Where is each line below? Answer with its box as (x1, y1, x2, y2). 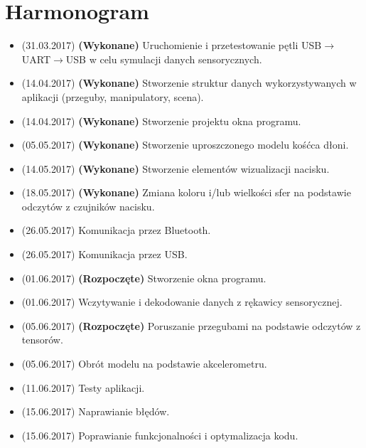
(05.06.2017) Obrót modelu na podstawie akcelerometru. (21, 356, 267, 371)
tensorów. (21, 332, 63, 347)
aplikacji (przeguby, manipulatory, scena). (21, 89, 204, 104)
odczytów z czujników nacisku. (21, 198, 155, 213)
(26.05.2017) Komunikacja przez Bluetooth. (21, 223, 211, 238)
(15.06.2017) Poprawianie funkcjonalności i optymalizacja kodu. (21, 427, 298, 442)
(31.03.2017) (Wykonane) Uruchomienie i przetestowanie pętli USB (21, 38, 322, 53)
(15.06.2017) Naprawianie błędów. (21, 404, 170, 419)
